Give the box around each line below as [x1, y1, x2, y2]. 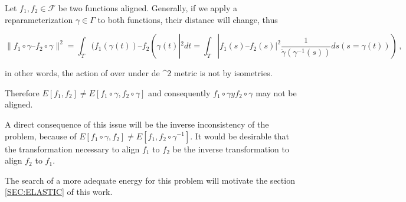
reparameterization [5, 13, 73, 25]
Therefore [5, 86, 40, 99]
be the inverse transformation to [172, 142, 289, 155]
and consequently [148, 86, 211, 99]
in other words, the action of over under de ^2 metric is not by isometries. [5, 67, 273, 79]
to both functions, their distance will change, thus [97, 13, 278, 25]
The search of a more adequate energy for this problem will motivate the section [5, 174, 295, 186]
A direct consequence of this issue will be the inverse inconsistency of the [5, 118, 269, 130]
